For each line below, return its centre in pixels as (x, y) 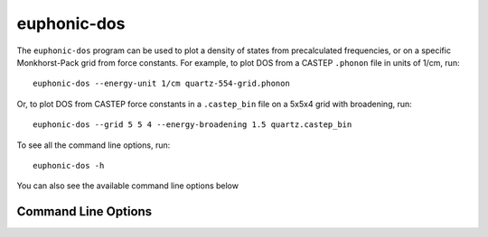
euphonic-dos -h (69, 165)
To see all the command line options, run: (94, 145)
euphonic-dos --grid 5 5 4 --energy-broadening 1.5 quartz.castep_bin (192, 125)
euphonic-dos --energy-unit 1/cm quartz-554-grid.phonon (162, 84)
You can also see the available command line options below (128, 186)
